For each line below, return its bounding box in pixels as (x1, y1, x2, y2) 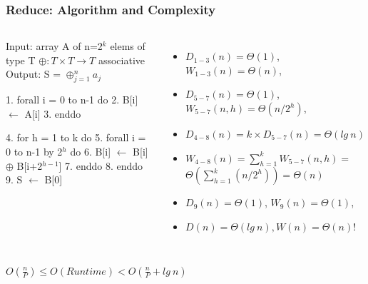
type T (6, 52, 36, 67)
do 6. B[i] (70, 143, 111, 158)
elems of (110, 39, 145, 54)
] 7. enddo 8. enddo (58, 158, 143, 173)
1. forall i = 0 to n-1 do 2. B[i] (6, 92, 138, 107)
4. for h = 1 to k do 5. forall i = (6, 130, 146, 145)
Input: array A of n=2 (6, 39, 103, 54)
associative (98, 52, 145, 67)
